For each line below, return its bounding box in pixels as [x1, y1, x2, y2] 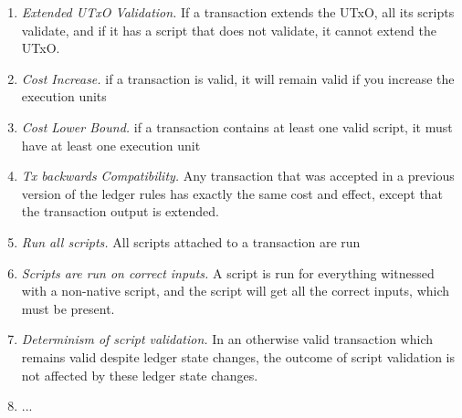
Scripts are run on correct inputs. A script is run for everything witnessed [21, 263, 435, 282]
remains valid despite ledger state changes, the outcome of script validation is [21, 347, 456, 366]
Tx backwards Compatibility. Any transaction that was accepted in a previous [21, 166, 455, 185]
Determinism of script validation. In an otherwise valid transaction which [21, 329, 434, 349]
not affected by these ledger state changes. [21, 365, 258, 384]
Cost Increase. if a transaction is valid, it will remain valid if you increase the [21, 68, 455, 88]
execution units [21, 87, 107, 106]
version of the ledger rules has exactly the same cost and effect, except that [21, 183, 444, 203]
